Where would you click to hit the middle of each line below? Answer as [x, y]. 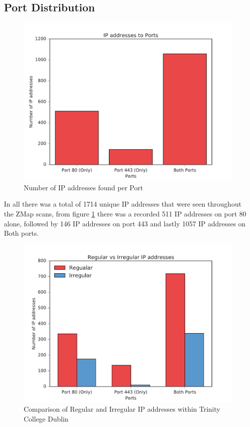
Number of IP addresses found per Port [83, 187]
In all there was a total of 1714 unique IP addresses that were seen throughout [123, 204]
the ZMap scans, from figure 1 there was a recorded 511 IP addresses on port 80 [125, 213]
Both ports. [21, 233]
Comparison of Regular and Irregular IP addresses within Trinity [122, 409]
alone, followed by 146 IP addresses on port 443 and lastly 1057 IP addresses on [125, 223]
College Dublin [46, 418]
